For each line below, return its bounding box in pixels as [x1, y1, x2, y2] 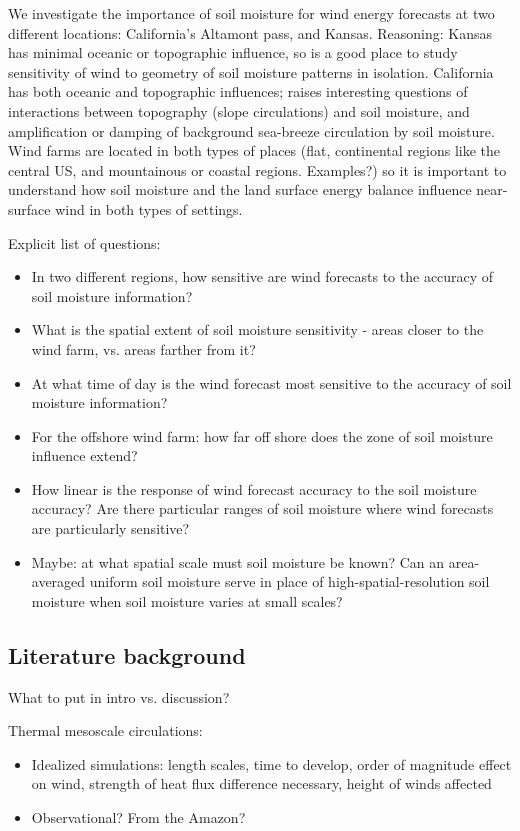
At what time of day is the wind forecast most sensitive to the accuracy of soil [31, 372, 512, 393]
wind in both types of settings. [55, 198, 243, 219]
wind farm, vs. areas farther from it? [31, 338, 256, 359]
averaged [31, 571, 86, 592]
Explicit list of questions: [8, 232, 161, 253]
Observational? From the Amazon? [31, 807, 246, 828]
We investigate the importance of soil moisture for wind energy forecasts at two [8, 3, 495, 23]
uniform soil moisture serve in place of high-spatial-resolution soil [89, 571, 490, 592]
